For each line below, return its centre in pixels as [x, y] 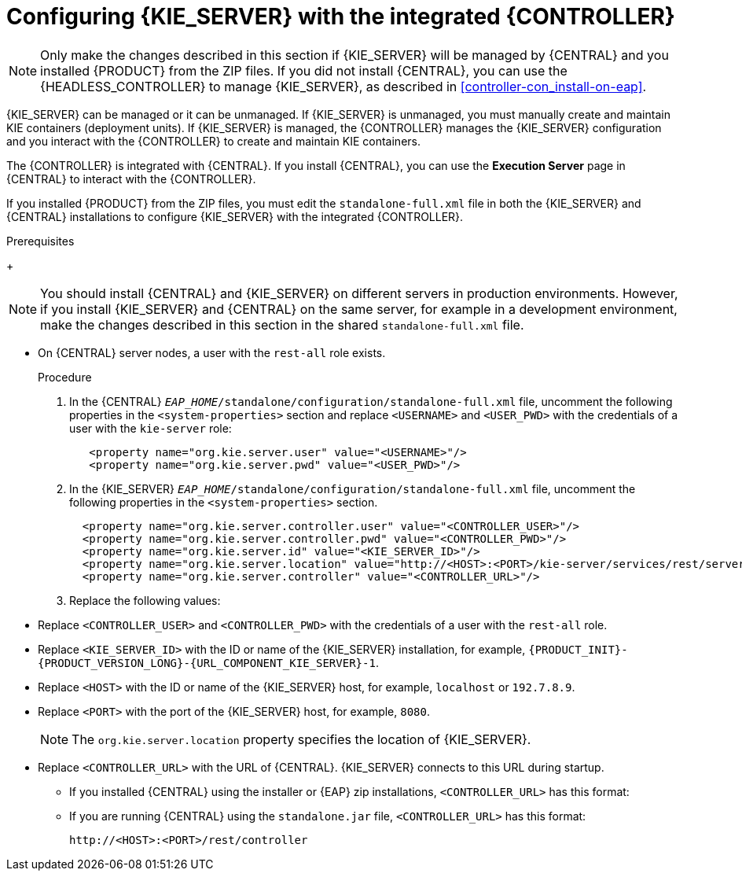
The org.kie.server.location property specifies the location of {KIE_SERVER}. [301, 739]
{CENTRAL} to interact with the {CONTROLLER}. [131, 179]
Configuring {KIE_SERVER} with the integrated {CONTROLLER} [341, 17]
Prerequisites [40, 241]
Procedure [65, 377]
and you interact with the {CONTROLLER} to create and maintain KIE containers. [213, 141]
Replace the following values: [145, 600]
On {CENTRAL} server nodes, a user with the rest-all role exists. [212, 352]
